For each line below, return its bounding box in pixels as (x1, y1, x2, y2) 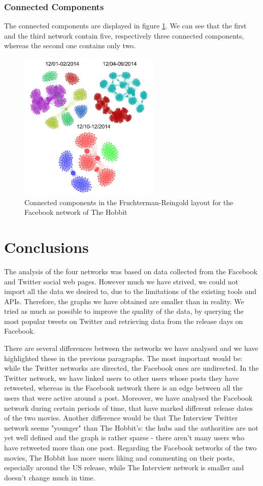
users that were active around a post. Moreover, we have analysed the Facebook (4, 393, 253, 403)
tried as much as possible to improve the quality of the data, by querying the (4, 306, 244, 316)
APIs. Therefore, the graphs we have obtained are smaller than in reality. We (4, 296, 244, 306)
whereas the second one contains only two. (4, 40, 136, 51)
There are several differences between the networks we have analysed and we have (4, 343, 258, 353)
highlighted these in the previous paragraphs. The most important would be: (4, 352, 243, 363)
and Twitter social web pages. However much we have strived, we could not (4, 276, 239, 286)
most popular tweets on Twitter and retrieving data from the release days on (4, 315, 243, 326)
